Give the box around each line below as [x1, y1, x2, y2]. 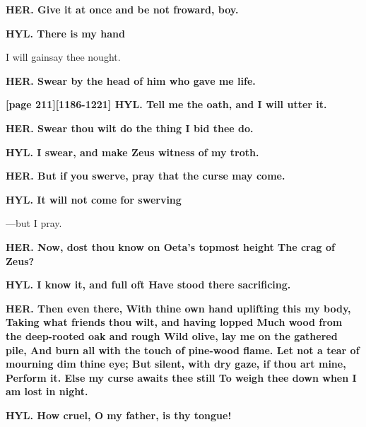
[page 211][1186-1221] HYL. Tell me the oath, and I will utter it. [6, 97, 327, 112]
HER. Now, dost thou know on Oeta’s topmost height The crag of [6, 239, 335, 254]
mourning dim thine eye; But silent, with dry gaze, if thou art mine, [6, 356, 346, 371]
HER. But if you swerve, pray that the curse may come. [6, 168, 285, 183]
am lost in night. [6, 384, 88, 399]
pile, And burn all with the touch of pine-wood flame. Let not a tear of [6, 342, 360, 357]
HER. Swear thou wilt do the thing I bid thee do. [6, 120, 254, 135]
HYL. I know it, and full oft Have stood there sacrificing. [6, 277, 291, 292]
